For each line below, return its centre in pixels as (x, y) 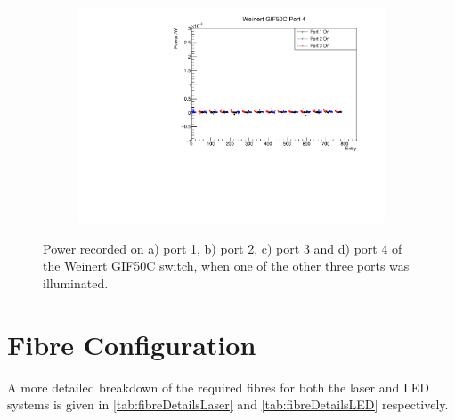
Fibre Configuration (132, 344)
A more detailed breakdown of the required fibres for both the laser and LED (218, 387)
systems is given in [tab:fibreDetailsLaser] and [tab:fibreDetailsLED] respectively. (228, 404)
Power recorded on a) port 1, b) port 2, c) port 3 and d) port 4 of (223, 248)
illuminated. (76, 283)
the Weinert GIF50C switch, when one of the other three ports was (226, 266)
